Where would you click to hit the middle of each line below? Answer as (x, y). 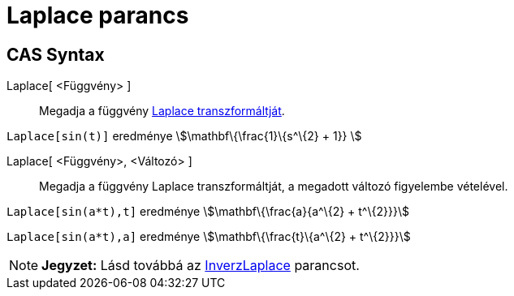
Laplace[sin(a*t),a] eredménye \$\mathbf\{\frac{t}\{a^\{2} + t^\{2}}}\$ (209, 237)
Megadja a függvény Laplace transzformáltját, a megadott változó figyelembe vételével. (274, 187)
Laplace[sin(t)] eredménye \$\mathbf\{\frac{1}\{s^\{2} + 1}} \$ (184, 136)
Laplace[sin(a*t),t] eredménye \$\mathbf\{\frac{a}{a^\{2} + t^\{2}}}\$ (208, 212)
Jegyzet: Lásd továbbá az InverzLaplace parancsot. (201, 266)
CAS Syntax (56, 54)
